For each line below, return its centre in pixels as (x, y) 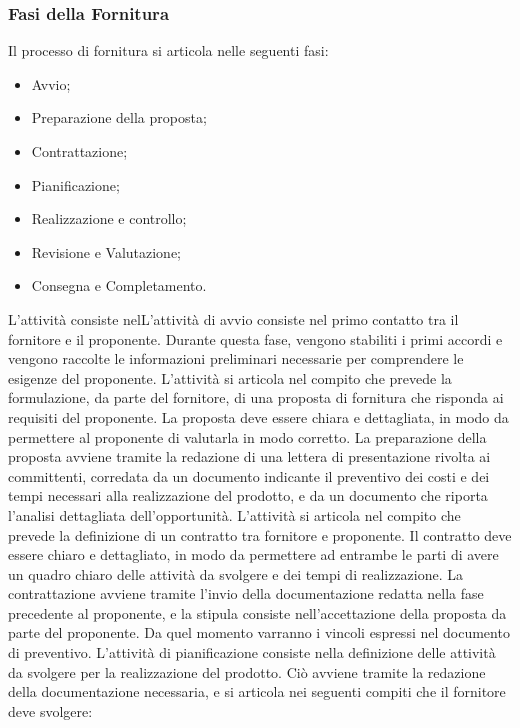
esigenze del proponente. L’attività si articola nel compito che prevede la (230, 377)
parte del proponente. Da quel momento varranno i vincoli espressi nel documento (259, 632)
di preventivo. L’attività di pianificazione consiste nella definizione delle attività (252, 652)
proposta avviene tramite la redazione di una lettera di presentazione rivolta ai (249, 456)
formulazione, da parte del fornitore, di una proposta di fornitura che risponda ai (256, 397)
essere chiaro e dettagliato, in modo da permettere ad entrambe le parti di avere (253, 554)
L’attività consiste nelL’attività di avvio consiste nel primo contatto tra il (233, 318)
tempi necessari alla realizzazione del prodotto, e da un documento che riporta (248, 495)
